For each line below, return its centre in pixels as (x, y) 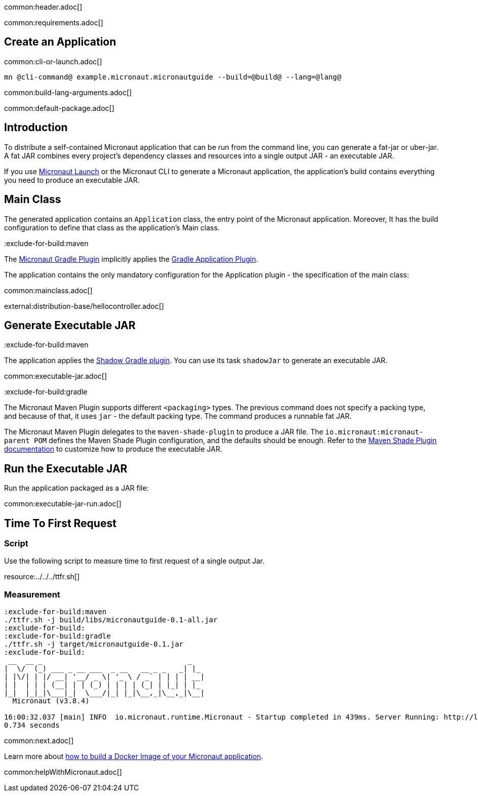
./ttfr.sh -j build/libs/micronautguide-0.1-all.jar (111, 620)
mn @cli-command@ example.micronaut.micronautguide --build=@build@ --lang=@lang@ (173, 77)
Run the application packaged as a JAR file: (76, 488)
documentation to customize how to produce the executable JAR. (113, 449)
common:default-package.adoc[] (59, 108)
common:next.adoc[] (39, 741)
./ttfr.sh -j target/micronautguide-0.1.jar (94, 644)
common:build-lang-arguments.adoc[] (68, 92)
